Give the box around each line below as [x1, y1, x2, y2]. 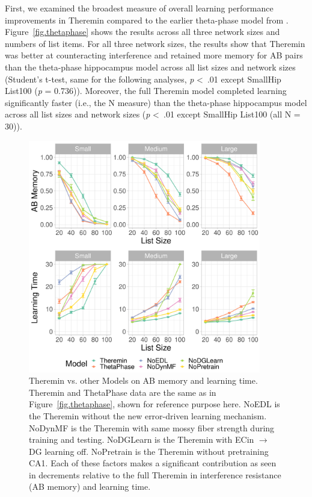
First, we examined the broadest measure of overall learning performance [5, 2, 274, 14]
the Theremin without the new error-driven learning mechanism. [29, 409, 267, 422]
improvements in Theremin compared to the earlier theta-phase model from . [5, 13, 289, 26]
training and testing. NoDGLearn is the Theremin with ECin [29, 433, 254, 446]
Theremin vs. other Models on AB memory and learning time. [29, 374, 258, 387]
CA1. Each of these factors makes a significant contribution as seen [29, 457, 277, 469]
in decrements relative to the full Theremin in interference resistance [29, 468, 281, 481]
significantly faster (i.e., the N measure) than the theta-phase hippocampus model [5, 96, 307, 108]
